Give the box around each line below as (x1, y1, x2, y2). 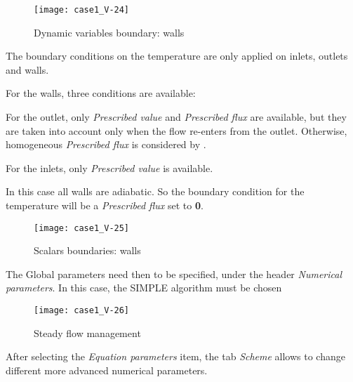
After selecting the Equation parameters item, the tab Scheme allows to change (6, 349, 345, 364)
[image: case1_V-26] (34, 305, 130, 316)
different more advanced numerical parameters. (6, 362, 208, 377)
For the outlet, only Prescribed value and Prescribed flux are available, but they (6, 110, 347, 124)
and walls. (6, 62, 49, 77)
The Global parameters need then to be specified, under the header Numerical (6, 266, 342, 281)
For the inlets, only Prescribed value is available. (6, 160, 213, 175)
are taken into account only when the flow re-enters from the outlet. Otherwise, (6, 123, 347, 138)
